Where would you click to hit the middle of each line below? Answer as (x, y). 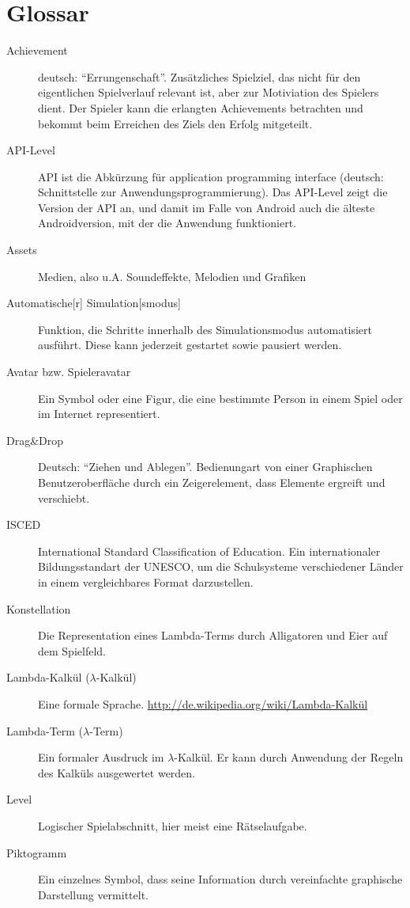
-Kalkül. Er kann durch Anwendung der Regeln (289, 757)
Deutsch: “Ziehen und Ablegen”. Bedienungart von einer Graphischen (205, 467)
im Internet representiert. (99, 414)
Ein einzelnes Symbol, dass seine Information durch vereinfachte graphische (220, 879)
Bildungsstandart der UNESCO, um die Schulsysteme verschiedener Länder (221, 566)
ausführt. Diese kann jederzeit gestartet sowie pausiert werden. (190, 345)
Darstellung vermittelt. (93, 894)
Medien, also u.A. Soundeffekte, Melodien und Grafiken (172, 276)
